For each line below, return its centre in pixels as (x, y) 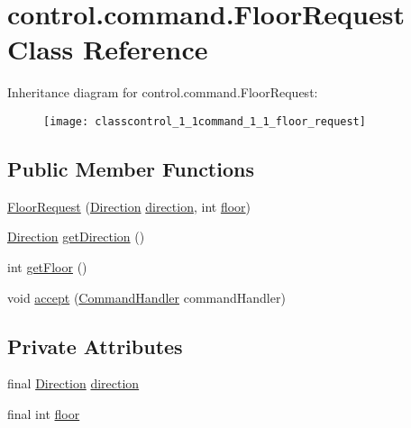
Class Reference (108, 49)
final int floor (44, 413)
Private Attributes (95, 346)
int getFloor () (47, 266)
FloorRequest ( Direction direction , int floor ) (129, 206)
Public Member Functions (131, 168)
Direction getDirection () (76, 237)
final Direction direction (73, 383)
